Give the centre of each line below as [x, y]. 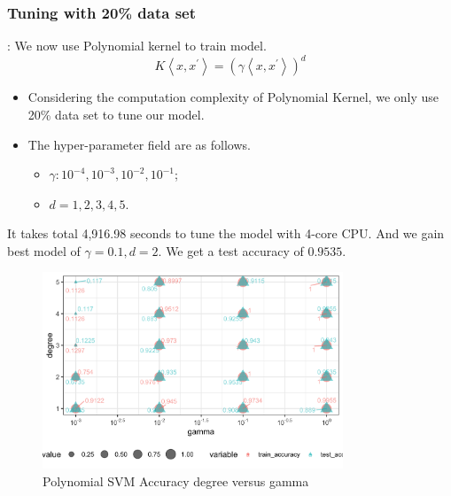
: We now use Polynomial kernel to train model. [137, 46]
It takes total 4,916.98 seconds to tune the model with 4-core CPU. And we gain [226, 233]
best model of [44, 250]
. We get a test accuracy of [231, 250]
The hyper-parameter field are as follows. [139, 144]
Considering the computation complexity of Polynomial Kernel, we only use [233, 97]
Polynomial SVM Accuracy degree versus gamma [176, 480]
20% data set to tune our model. [116, 114]
